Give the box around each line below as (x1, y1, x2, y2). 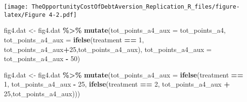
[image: (4, 3, 29, 10)
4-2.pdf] (49, 11, 77, 18)
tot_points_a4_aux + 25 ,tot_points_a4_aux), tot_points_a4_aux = (4, 44, 212, 54)
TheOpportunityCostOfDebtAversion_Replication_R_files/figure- (31, 3, 240, 10)
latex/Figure (4, 11, 46, 18)
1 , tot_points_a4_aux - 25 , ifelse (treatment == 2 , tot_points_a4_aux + (4, 79, 230, 89)
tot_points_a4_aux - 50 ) (4, 53, 80, 64)
